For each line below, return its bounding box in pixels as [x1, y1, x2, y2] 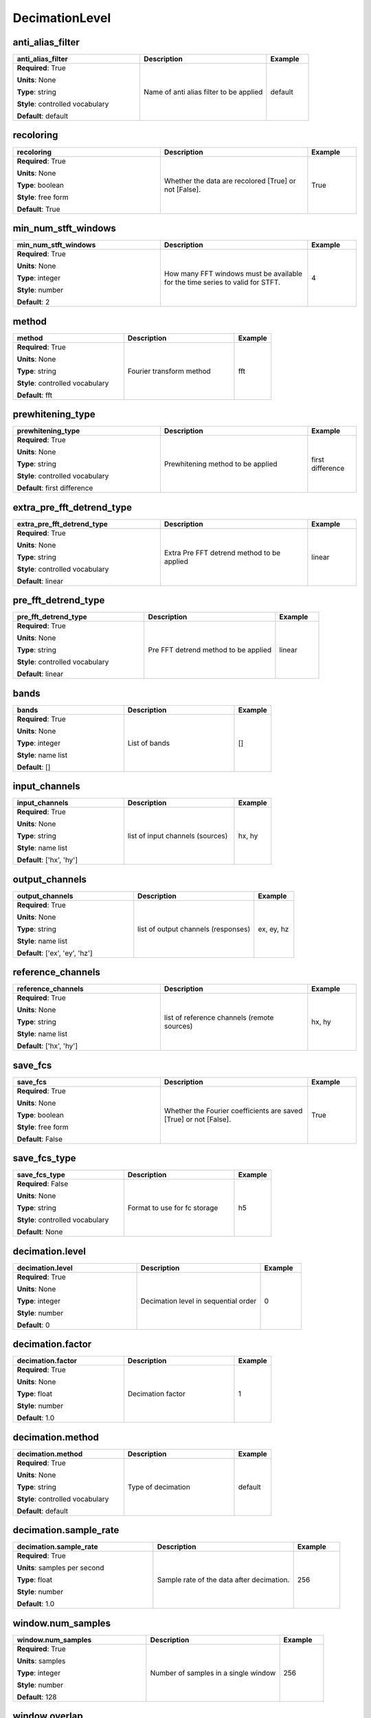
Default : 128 [16, 1692, 57, 1702]
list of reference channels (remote [164, 1013, 274, 1023]
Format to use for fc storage [127, 1203, 218, 1213]
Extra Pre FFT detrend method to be [164, 548, 281, 557]
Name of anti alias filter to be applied [143, 87, 263, 97]
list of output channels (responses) [137, 924, 251, 934]
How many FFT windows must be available [164, 269, 302, 278]
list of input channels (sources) [127, 832, 228, 841]
